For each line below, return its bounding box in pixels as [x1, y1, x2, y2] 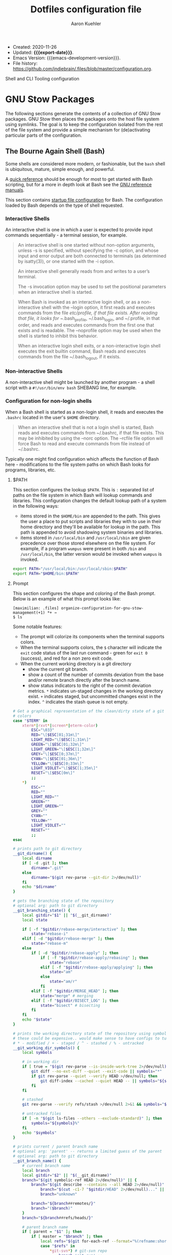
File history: [12, 60, 38, 66]
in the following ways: [12, 503, 59, 509]
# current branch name [22, 1163, 71, 1168]
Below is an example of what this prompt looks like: [12, 595, 121, 602]
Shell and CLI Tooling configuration [5, 75, 79, 81]
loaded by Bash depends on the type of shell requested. [5, 202, 124, 208]
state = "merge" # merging [40, 993, 94, 999]
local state [22, 917, 48, 922]
